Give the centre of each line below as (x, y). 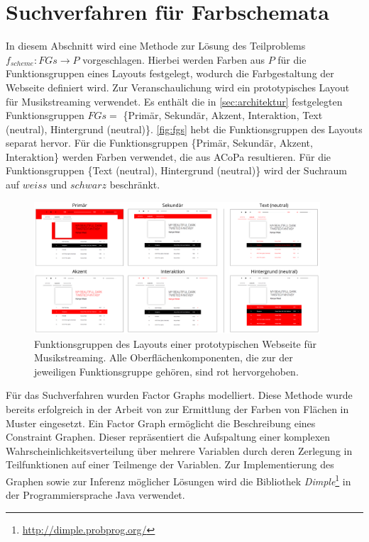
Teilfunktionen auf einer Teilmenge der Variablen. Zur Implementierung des (170, 464)
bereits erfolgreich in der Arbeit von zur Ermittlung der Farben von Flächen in (177, 409)
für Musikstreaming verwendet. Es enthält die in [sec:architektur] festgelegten (174, 101)
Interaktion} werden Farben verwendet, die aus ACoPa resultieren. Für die (169, 156)
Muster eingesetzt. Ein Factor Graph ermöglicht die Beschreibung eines (161, 423)
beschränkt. (135, 185)
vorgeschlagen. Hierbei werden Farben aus (174, 59)
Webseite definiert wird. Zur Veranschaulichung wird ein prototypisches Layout (178, 87)
